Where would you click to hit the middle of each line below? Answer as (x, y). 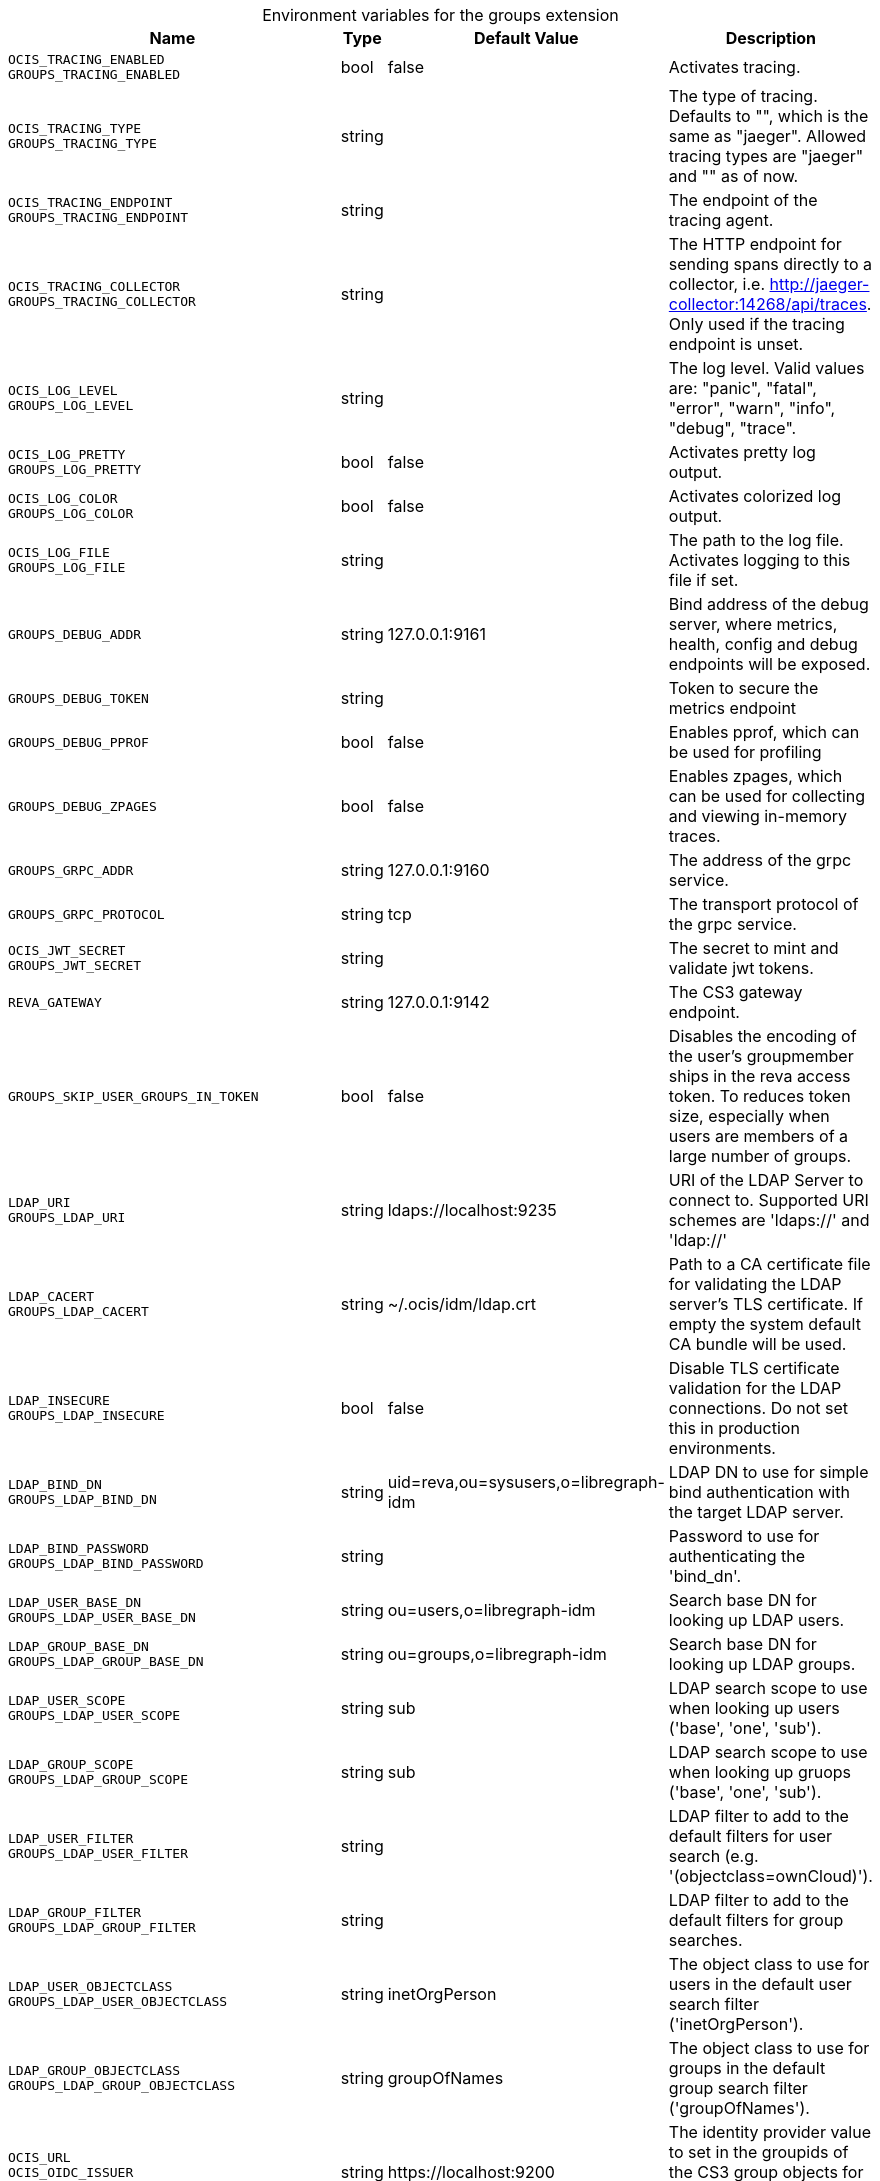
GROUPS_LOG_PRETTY (75, 469)
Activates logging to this (759, 560)
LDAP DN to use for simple (768, 1472)
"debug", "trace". (732, 428)
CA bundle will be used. (757, 1344)
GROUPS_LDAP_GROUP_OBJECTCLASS (121, 2085)
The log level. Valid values (766, 368)
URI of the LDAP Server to (766, 1180)
